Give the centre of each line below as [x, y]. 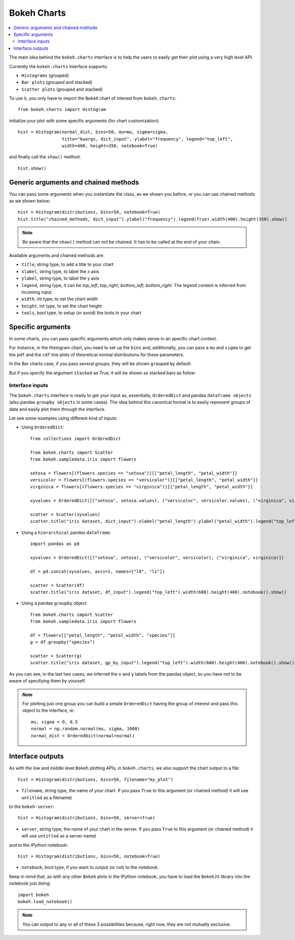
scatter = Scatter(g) [56, 656]
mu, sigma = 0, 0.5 [55, 722]
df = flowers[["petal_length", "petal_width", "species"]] [103, 635]
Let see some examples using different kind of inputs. [63, 418]
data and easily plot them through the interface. [57, 409]
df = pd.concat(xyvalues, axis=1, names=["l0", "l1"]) [98, 571]
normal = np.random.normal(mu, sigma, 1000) [86, 729]
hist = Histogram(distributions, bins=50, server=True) [87, 818]
